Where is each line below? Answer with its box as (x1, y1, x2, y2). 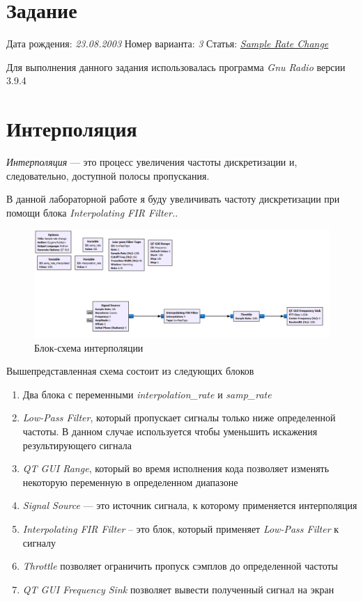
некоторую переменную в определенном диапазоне (22, 474, 238, 489)
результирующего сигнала (22, 437, 132, 452)
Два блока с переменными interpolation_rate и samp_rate (22, 387, 272, 401)
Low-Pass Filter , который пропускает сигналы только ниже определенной (22, 410, 336, 425)
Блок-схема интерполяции (34, 340, 144, 354)
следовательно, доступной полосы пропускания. (6, 168, 210, 182)
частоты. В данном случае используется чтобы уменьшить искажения (22, 424, 318, 439)
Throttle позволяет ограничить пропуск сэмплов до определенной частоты (22, 559, 338, 573)
